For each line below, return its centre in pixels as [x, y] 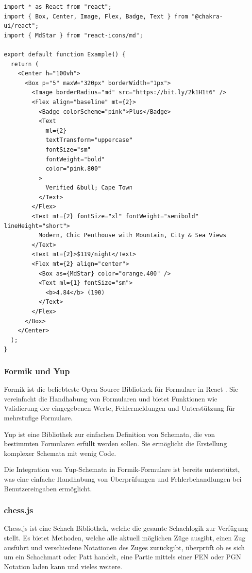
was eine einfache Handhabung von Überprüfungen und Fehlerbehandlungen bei [123, 478]
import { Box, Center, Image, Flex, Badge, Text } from [96, 16]
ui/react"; [21, 26]
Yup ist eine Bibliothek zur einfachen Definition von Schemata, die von [109, 434]
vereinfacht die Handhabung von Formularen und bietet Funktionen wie [111, 398]
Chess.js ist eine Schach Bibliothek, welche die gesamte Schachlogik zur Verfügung [126, 528]
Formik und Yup [37, 371]
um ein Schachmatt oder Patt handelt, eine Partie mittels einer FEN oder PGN [123, 557]
